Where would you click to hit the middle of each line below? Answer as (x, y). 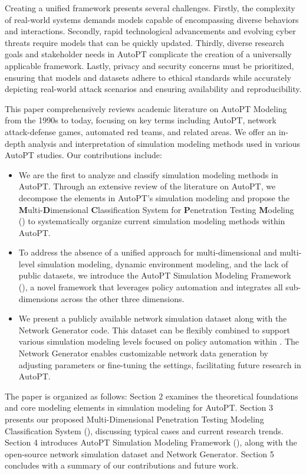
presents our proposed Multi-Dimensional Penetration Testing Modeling (134, 419)
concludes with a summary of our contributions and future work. (122, 465)
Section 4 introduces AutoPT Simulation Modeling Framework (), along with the (151, 442)
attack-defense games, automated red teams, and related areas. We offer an (141, 131)
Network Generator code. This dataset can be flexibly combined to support (154, 330)
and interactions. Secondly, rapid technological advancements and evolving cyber (150, 31)
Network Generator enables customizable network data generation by (143, 353)
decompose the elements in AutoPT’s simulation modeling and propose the (154, 197)
